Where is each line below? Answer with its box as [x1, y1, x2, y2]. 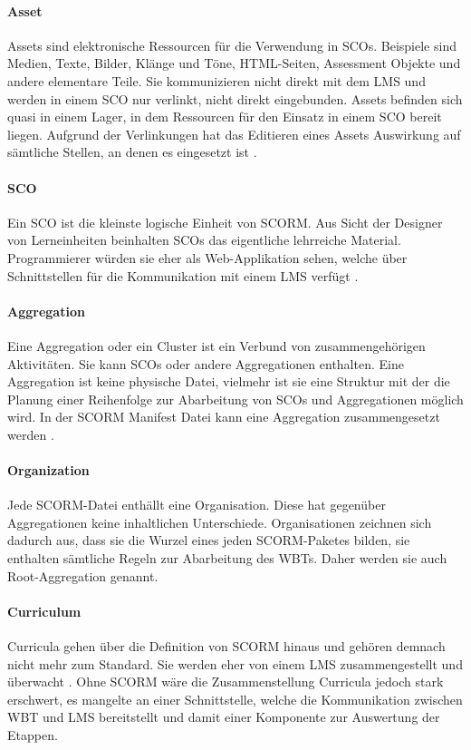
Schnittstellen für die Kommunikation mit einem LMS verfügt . [7, 266, 359, 285]
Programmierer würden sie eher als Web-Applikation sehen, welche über [7, 248, 408, 267]
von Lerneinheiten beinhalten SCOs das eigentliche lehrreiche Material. [7, 230, 401, 249]
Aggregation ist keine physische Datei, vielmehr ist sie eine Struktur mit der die [7, 372, 450, 391]
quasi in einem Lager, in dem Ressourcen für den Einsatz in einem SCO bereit [7, 107, 442, 126]
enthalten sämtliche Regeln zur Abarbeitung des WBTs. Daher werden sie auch [7, 549, 447, 568]
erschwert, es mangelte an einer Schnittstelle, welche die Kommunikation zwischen [7, 689, 463, 708]
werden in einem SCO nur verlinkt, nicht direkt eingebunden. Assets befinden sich [7, 89, 463, 108]
